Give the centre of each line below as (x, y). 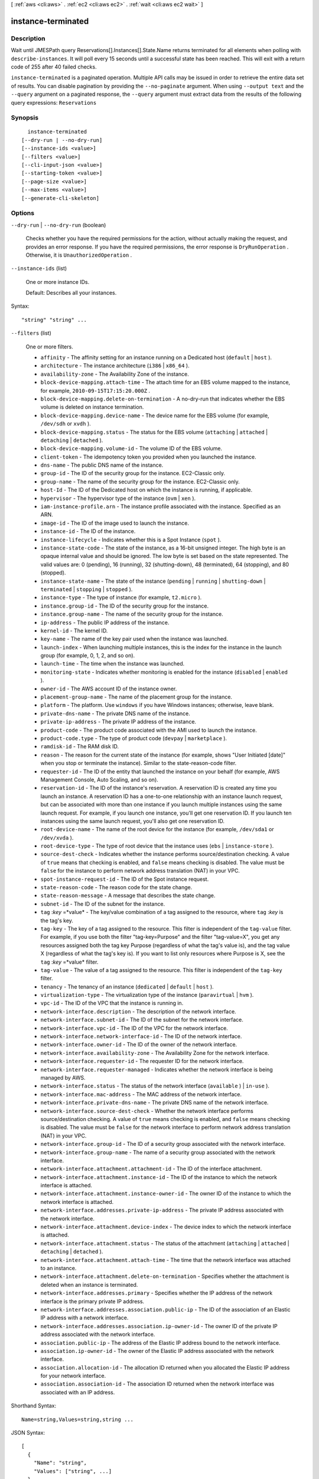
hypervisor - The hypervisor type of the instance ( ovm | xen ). (118, 498)
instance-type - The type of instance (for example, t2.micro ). (121, 598)
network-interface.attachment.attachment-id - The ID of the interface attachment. (151, 1169)
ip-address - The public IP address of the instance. (105, 622)
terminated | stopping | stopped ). (87, 589)
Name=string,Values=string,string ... (78, 1419)
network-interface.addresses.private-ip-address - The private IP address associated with (162, 1210)
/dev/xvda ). (57, 838)
